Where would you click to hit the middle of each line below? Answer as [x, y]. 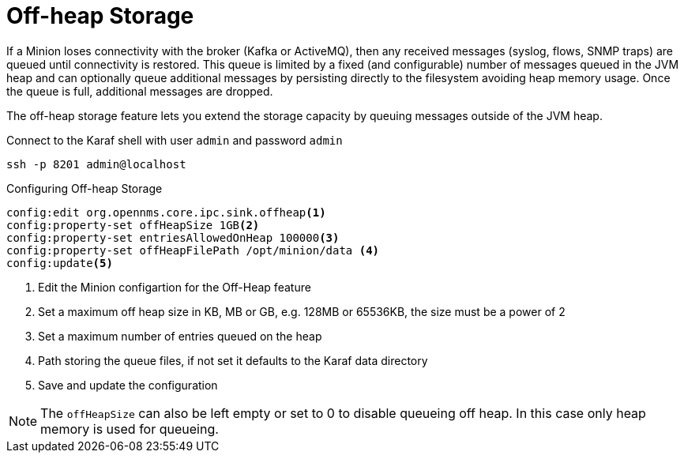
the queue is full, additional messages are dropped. [140, 91]
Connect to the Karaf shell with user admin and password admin [175, 140]
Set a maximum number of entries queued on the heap [180, 336]
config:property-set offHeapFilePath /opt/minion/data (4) [193, 250]
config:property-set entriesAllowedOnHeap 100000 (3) [173, 237]
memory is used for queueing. [130, 429]
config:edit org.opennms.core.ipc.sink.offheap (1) [166, 212]
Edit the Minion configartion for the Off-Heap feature [175, 287]
